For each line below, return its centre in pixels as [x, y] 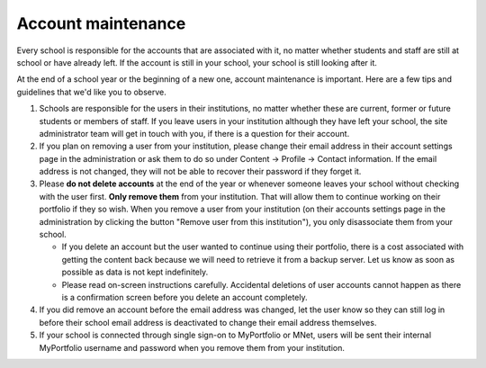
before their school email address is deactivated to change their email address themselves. [208, 322]
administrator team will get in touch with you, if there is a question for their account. [194, 133]
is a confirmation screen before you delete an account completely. [184, 297]
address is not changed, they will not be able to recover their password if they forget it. [200, 172]
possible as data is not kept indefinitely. [135, 272]
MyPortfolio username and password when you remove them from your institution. [192, 347]
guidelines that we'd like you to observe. [91, 92]
